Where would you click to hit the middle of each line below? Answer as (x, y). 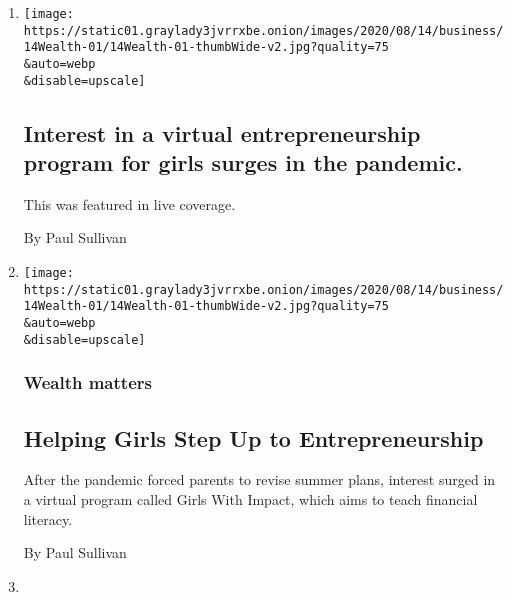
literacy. (48, 518)
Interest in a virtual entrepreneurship (222, 132)
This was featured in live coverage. (129, 203)
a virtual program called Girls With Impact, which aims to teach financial (250, 498)
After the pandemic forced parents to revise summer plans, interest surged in (259, 479)
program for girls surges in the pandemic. (243, 162)
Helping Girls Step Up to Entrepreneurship (253, 437)
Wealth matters (87, 382)
